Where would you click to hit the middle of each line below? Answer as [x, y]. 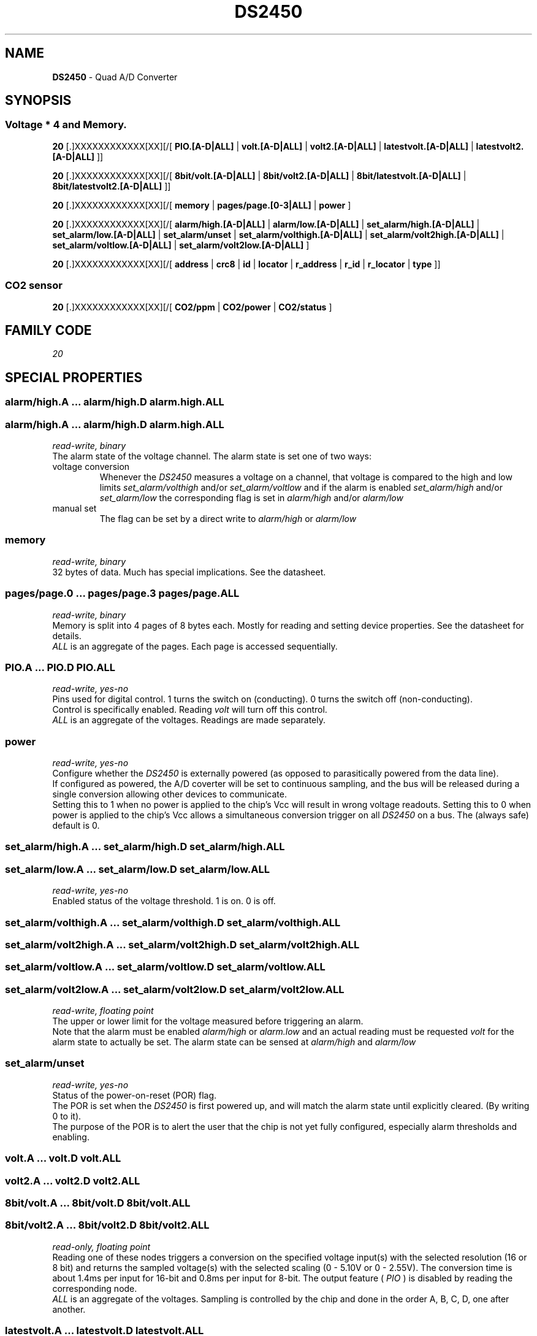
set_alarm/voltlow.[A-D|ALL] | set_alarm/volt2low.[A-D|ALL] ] [181, 245]
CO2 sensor [34, 286]
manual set [74, 508]
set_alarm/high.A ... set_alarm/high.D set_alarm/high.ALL [145, 847]
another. [69, 1309]
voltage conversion [91, 466]
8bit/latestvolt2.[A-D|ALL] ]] [112, 186]
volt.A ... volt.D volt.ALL [63, 1158]
